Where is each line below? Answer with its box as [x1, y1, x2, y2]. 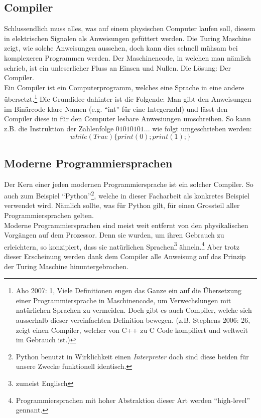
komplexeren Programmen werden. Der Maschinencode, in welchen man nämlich [4, 52, 251, 63]
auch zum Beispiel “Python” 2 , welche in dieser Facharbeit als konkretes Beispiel [4, 189, 249, 200]
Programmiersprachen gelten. [4, 210, 94, 221]
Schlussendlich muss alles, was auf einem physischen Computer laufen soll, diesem [4, 23, 255, 34]
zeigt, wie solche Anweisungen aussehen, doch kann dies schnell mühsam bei [4, 43, 238, 53]
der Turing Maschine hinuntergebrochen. [4, 261, 128, 271]
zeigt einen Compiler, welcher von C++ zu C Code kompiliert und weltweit [16, 324, 248, 335]
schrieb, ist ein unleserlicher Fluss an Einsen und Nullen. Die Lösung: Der [4, 62, 231, 73]
